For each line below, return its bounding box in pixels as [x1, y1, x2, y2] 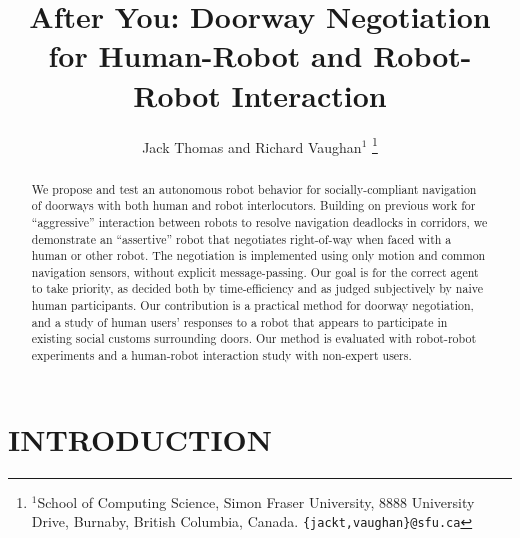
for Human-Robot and [48, 35, 363, 76]
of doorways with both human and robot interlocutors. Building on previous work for [31, 197, 476, 214]
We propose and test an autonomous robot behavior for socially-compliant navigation [31, 180, 477, 197]
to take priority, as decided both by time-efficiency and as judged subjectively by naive [31, 280, 483, 297]
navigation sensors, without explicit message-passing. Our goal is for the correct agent [31, 263, 479, 280]
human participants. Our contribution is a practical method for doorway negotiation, [31, 297, 474, 314]
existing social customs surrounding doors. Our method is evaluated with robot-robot [31, 330, 477, 347]
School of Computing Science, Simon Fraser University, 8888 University [37, 491, 475, 512]
